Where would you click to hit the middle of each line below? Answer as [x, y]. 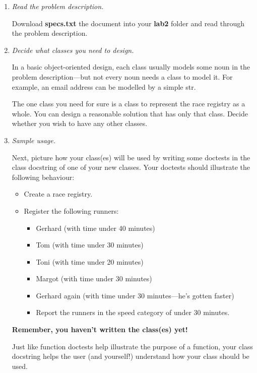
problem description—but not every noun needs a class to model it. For [122, 76]
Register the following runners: [71, 210]
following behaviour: [43, 177]
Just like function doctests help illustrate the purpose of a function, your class [132, 346]
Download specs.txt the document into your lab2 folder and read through [128, 23]
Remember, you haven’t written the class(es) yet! [100, 329]
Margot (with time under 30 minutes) [94, 278]
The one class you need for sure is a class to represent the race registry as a [128, 104]
